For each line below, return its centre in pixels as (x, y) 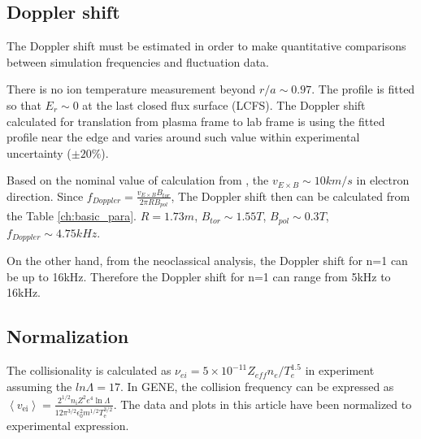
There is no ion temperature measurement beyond (131, 89)
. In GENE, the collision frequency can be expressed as (257, 386)
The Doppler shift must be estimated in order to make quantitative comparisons (206, 46)
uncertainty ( (39, 152)
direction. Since (45, 196)
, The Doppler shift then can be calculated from (291, 196)
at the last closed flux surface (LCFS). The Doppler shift (224, 104)
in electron (383, 180)
